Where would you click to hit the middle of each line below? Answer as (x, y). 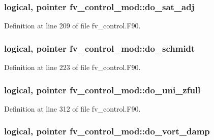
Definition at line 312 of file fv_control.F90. (72, 108)
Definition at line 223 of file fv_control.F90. (72, 67)
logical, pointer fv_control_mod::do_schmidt (100, 48)
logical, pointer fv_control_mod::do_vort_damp (107, 131)
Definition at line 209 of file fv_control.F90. (72, 26)
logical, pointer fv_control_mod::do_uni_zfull (102, 90)
